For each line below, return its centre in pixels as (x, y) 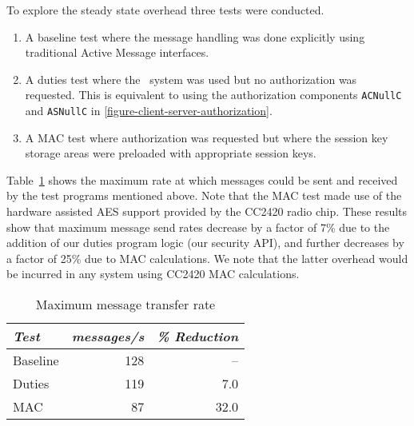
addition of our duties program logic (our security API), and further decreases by (205, 243)
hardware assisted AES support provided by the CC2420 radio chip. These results (207, 211)
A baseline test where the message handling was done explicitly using (195, 36)
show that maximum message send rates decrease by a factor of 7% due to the (198, 227)
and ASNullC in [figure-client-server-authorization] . (149, 111)
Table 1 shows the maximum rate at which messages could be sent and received (202, 179)
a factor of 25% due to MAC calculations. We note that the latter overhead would (207, 258)
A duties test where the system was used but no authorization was (191, 79)
